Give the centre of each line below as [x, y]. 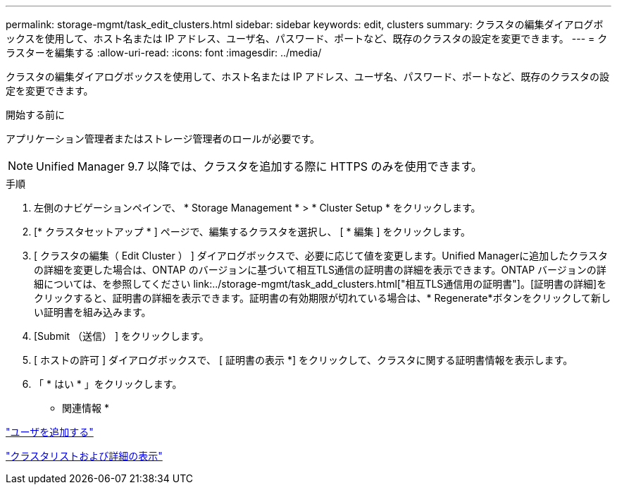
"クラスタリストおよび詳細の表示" [84, 456]
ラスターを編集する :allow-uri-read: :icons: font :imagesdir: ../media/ [164, 53]
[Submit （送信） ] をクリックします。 [121, 336]
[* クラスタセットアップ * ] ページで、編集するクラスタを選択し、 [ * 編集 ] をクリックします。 [253, 232]
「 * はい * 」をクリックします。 [108, 384]
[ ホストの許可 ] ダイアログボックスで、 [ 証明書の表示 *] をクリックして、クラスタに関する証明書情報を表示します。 [304, 360]
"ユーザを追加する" [50, 432]
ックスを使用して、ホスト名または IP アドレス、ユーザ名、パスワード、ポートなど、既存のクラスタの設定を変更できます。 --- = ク [307, 38]
